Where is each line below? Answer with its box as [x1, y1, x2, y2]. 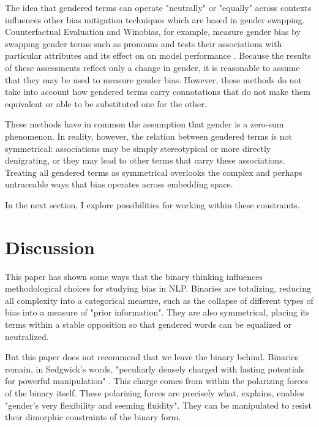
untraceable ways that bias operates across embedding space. [5, 178, 233, 191]
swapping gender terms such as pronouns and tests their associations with [5, 37, 282, 50]
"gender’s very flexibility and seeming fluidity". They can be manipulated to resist [5, 398, 312, 411]
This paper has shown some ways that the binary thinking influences [5, 270, 263, 282]
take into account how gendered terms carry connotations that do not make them [5, 85, 310, 98]
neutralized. [5, 330, 49, 342]
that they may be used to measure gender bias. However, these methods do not [5, 73, 302, 86]
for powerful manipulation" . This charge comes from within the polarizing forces [5, 374, 309, 387]
